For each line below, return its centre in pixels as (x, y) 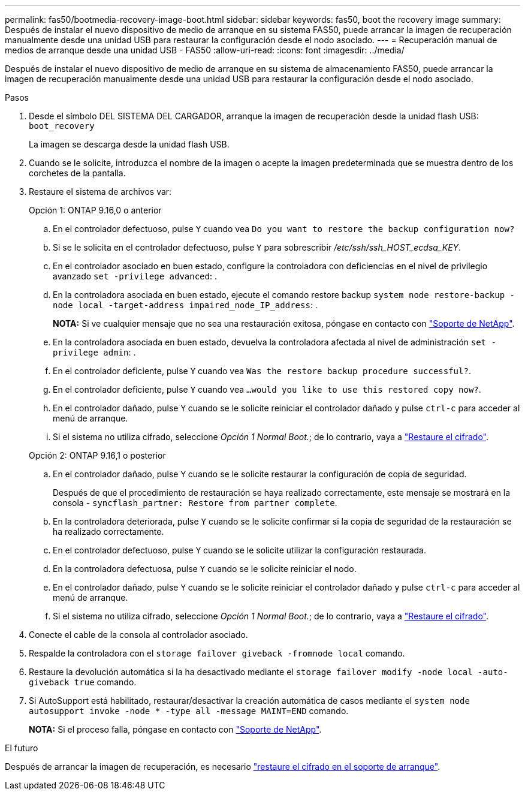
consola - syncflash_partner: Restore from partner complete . (195, 503)
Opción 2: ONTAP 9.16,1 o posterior (97, 455)
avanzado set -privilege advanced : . (135, 276)
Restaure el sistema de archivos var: (100, 192)
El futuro (22, 748)
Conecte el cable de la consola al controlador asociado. (138, 635)
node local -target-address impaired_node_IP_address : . (185, 305)
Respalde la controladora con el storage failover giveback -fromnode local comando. (217, 653)
